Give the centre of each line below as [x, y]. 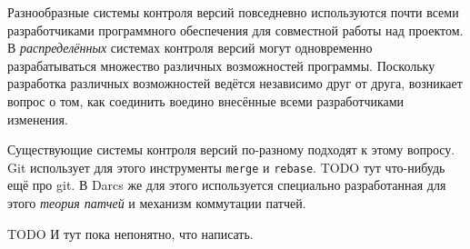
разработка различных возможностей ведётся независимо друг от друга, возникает [235, 83]
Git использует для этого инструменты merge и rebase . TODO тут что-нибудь [226, 167]
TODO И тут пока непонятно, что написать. [130, 233]
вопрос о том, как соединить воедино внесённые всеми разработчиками [206, 100]
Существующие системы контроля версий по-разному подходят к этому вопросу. [231, 149]
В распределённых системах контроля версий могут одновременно [190, 48]
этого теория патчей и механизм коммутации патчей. [157, 203]
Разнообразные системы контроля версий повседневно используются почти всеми [233, 12]
